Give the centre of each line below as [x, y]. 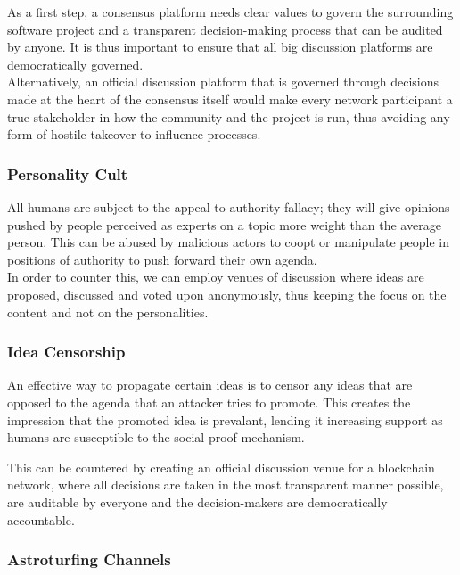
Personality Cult [68, 173]
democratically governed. [75, 64]
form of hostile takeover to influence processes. [134, 134]
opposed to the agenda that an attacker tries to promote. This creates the [209, 402]
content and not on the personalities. [108, 312]
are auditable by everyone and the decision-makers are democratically [197, 501]
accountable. [41, 519]
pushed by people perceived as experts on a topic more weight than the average [224, 224]
